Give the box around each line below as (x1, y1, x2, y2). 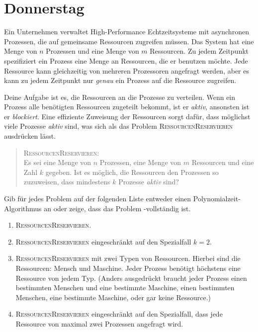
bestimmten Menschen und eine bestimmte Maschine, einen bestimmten (15, 282, 235, 293)
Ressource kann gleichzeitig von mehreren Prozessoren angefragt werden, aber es (4, 65, 249, 76)
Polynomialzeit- (193, 193, 241, 204)
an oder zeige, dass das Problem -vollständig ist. (44, 203, 191, 213)
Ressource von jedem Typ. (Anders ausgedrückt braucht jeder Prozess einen (15, 272, 247, 283)
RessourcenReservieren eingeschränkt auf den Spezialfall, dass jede (15, 309, 223, 319)
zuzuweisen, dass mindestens (23, 176, 110, 187)
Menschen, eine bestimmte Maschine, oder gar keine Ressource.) (15, 292, 211, 302)
